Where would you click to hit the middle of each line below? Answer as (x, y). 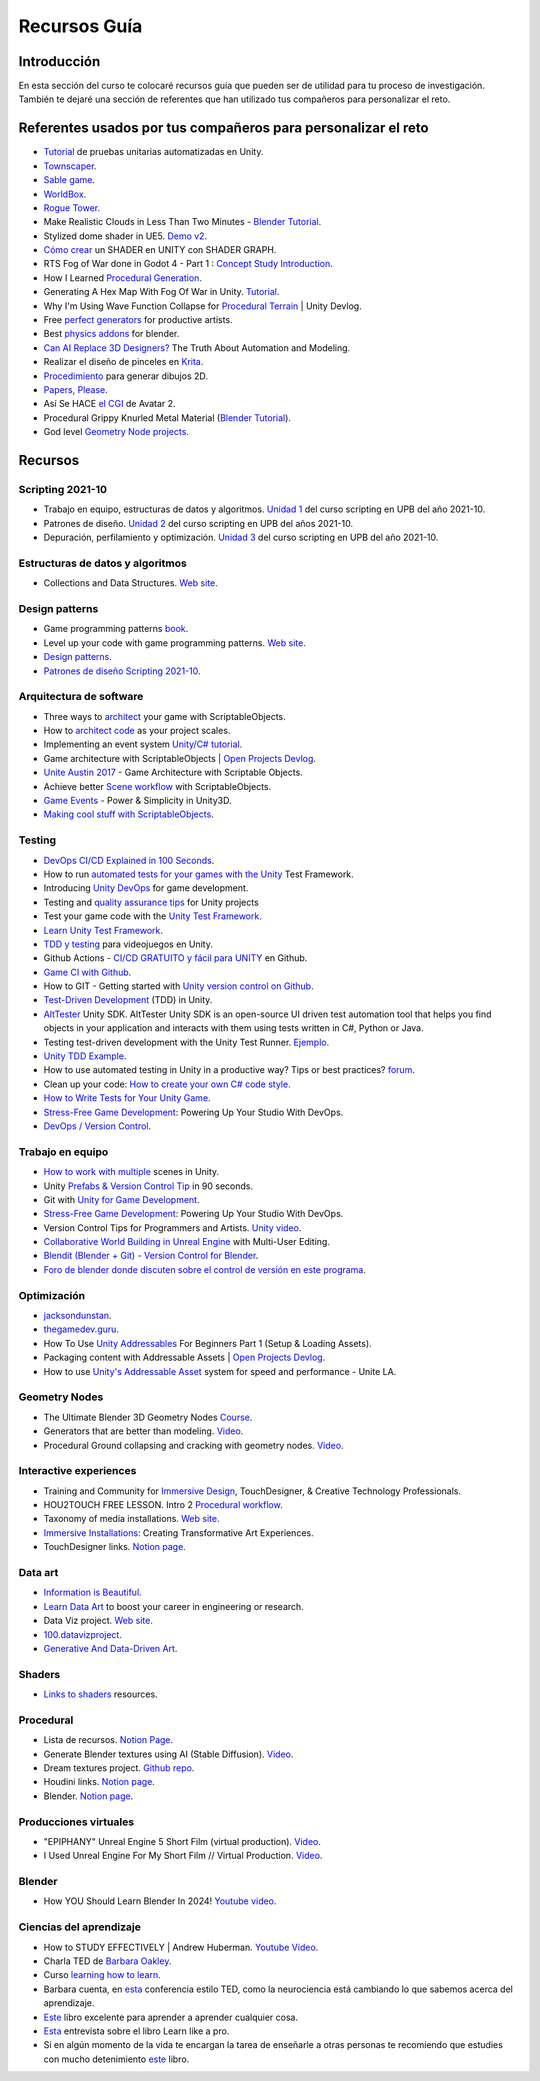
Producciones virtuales (76, 1822)
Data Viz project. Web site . (98, 1621)
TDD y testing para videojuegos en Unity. (128, 944)
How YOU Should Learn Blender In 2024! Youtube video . (160, 1901)
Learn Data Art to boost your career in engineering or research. (173, 1606)
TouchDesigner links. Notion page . (115, 1547)
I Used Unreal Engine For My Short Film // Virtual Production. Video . (183, 1856)
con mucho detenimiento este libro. (116, 2059)
